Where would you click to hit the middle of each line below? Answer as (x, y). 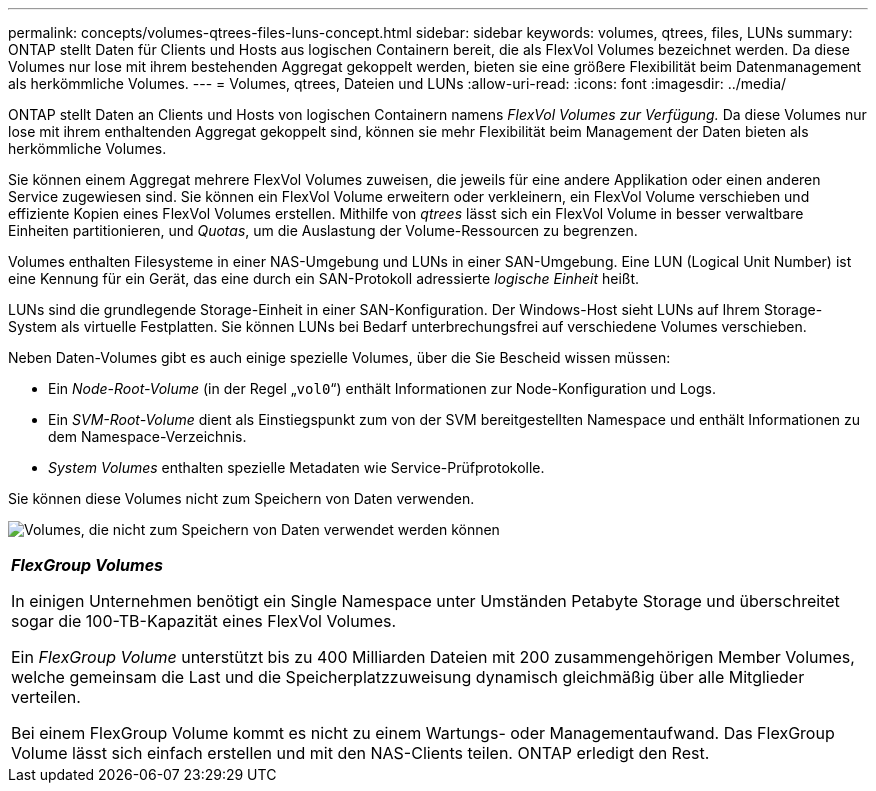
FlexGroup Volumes (87, 565)
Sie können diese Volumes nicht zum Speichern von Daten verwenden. (241, 498)
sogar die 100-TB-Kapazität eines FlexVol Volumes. (204, 621)
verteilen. (46, 697)
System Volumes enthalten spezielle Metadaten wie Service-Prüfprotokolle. (296, 467)
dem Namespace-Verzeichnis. (147, 436)
